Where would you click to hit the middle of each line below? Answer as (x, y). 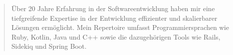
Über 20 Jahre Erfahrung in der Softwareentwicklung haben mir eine (113, 8)
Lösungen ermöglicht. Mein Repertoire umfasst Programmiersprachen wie (120, 27)
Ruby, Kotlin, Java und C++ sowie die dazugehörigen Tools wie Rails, (116, 36)
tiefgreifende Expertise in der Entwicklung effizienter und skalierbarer (114, 18)
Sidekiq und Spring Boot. (49, 46)
